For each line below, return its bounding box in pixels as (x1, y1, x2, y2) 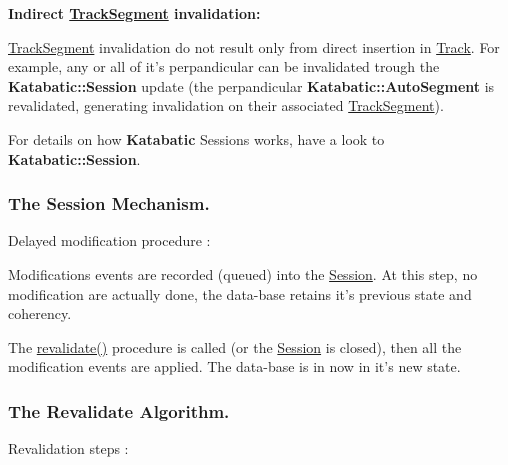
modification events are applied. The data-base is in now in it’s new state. (8, 356, 461, 377)
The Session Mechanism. (8, 191, 210, 216)
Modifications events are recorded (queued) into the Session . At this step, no (8, 263, 478, 284)
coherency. (8, 303, 72, 324)
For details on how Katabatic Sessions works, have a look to (8, 128, 385, 149)
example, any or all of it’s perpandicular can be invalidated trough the (8, 56, 440, 77)
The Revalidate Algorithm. (8, 398, 230, 423)
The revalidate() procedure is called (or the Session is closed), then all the (8, 336, 462, 357)
